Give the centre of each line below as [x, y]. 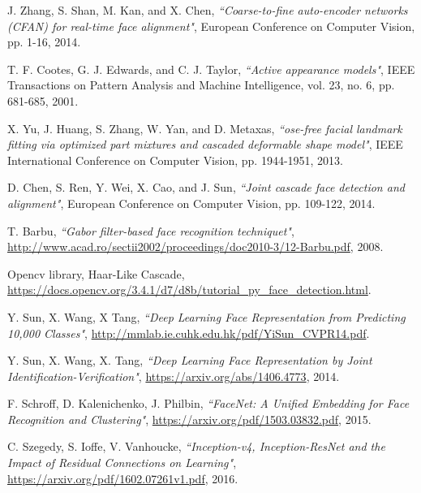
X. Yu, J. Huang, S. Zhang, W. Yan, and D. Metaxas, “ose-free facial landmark [205, 128]
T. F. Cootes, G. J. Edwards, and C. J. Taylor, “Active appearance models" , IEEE [211, 69]
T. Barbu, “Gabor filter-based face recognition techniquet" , [151, 230]
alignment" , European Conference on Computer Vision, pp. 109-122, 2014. [191, 203]
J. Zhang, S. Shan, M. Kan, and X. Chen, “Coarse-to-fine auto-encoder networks [208, 10]
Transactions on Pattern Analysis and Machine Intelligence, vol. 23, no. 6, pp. [201, 85]
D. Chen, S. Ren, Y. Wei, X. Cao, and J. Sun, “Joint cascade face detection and [206, 187]
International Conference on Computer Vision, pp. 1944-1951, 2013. [175, 160]
